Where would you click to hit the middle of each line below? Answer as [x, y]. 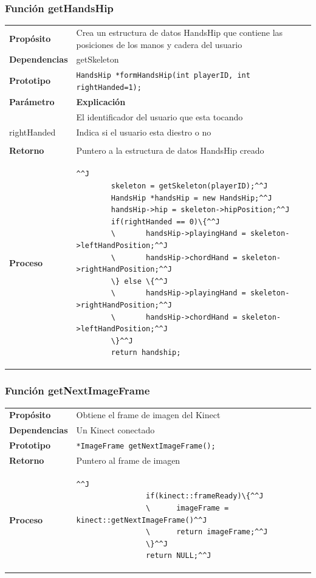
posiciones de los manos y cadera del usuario [159, 44]
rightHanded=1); [109, 87]
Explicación [101, 101]
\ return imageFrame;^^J [207, 532]
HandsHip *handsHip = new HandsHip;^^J [191, 198]
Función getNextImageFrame [77, 390]
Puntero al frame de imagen [128, 460]
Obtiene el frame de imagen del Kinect [148, 415]
